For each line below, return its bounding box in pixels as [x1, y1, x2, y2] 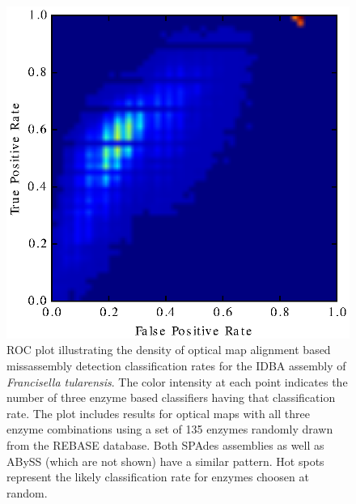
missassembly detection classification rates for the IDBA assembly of [6, 357, 346, 374]
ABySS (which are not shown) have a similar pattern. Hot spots [6, 452, 324, 469]
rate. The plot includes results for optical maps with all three [6, 404, 310, 421]
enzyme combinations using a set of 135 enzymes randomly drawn [6, 421, 333, 438]
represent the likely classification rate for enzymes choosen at [6, 468, 309, 485]
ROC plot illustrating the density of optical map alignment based [6, 341, 331, 358]
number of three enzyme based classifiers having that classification [6, 389, 336, 406]
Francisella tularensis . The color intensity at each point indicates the [6, 373, 348, 390]
